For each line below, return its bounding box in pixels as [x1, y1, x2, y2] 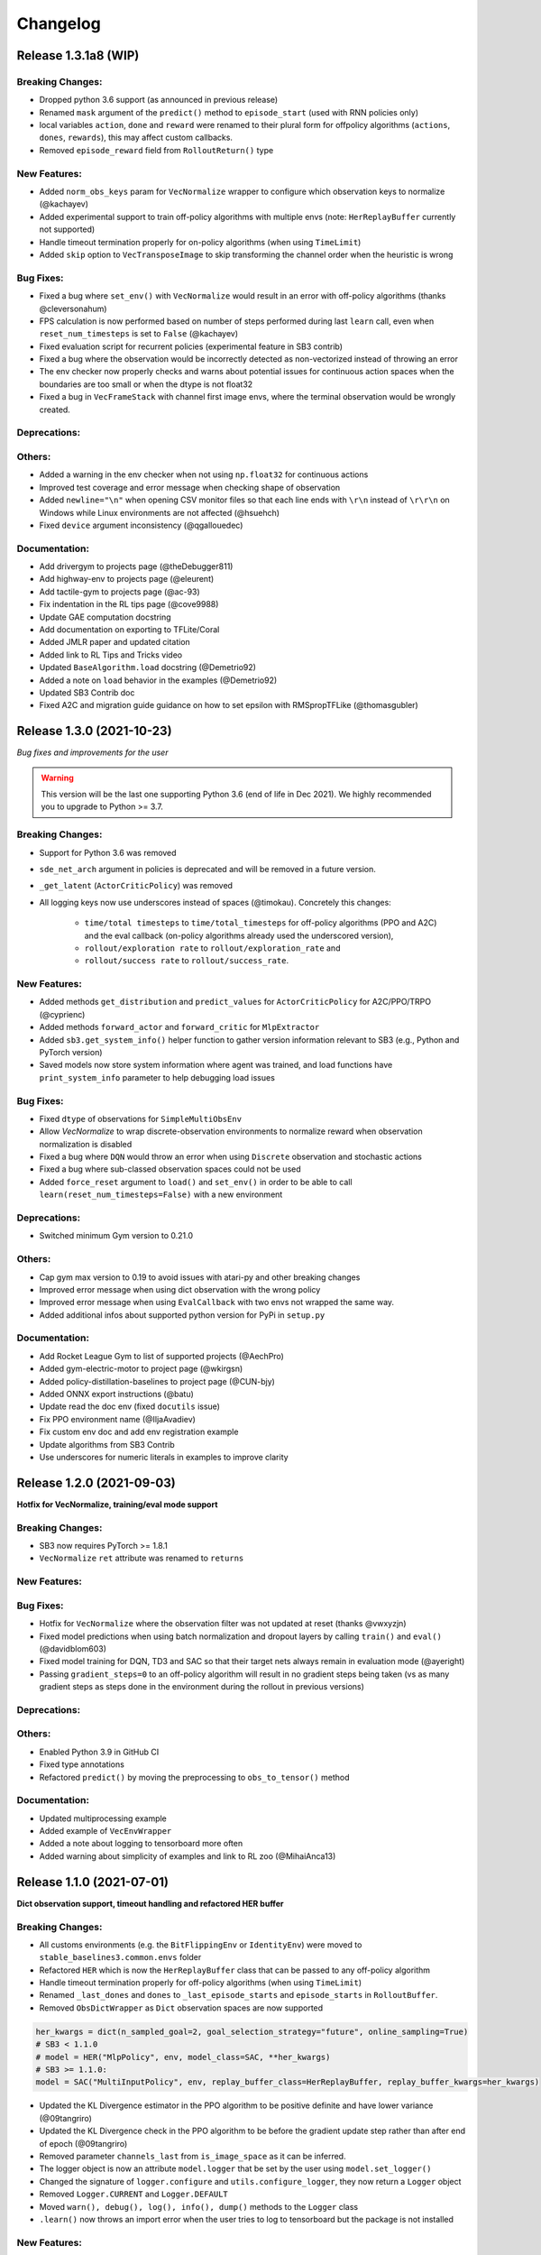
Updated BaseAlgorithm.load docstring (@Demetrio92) [39, 662, 257, 673]
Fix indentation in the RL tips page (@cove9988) [39, 599, 219, 610]
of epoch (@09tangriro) [39, 2138, 128, 2149]
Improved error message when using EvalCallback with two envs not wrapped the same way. [39, 1297, 395, 1308]
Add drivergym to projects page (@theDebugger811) [39, 561, 234, 572]
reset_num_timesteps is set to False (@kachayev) [39, 328, 239, 339]
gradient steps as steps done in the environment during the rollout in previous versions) [39, 1681, 365, 1692]
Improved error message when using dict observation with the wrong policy [39, 1284, 321, 1294]
